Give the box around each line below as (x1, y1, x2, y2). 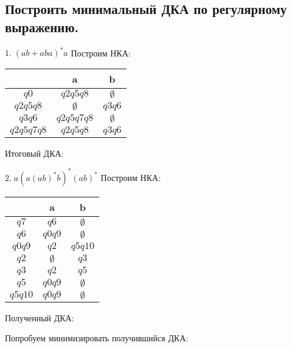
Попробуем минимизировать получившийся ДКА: (5, 332, 189, 344)
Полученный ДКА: (5, 311, 74, 324)
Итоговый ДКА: (5, 146, 64, 159)
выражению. (5, 17, 79, 36)
